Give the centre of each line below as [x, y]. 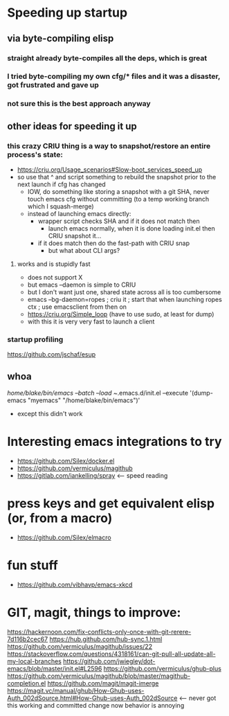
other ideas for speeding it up [72, 126]
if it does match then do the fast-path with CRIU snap [114, 243]
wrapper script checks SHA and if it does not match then [119, 221]
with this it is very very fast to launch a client [91, 322]
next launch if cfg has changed [61, 184]
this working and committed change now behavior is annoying [96, 705]
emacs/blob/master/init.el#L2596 [55, 668]
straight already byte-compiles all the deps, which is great [107, 58]
